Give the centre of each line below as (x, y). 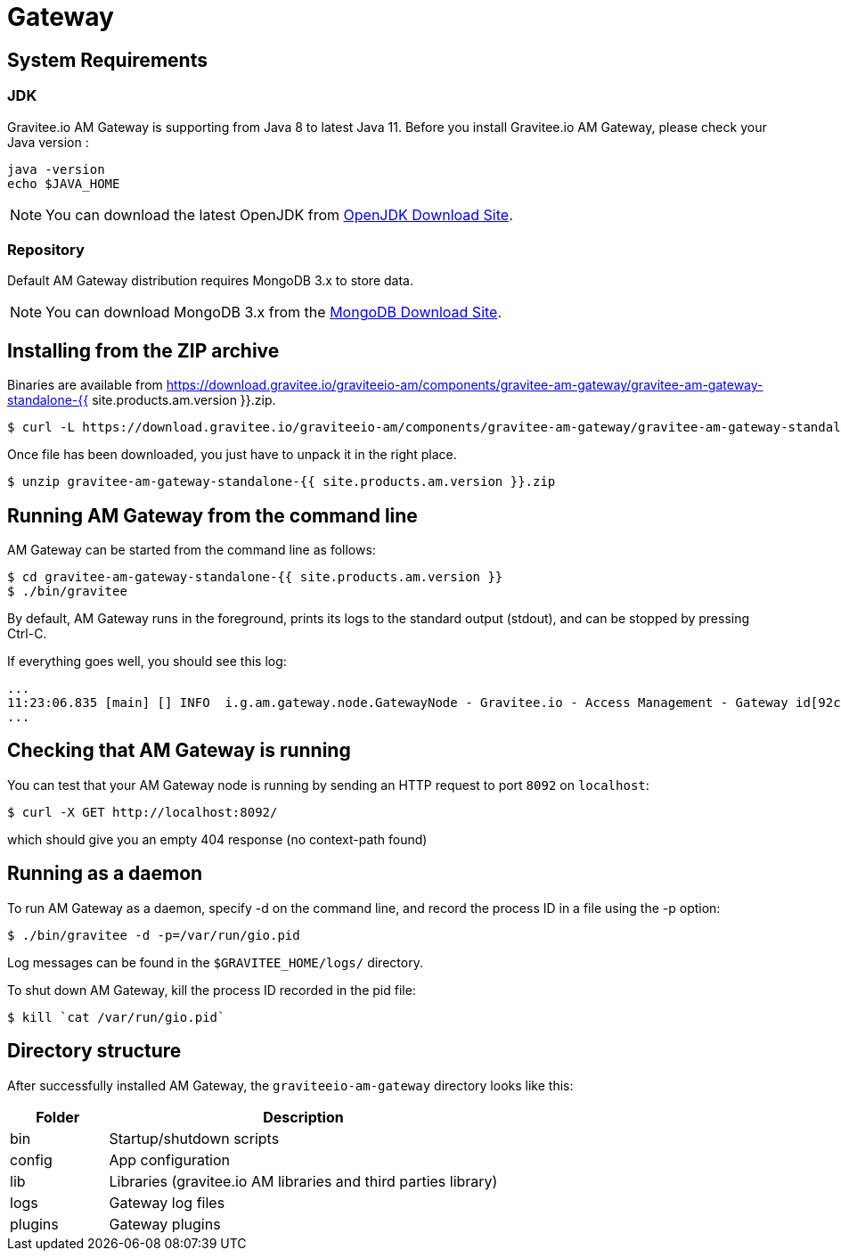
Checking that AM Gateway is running (179, 751)
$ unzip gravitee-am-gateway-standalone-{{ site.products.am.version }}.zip (282, 482)
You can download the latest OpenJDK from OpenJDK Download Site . (279, 214)
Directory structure (94, 1051)
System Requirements (107, 60)
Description (303, 1117)
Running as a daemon (105, 874)
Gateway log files (167, 1202)
